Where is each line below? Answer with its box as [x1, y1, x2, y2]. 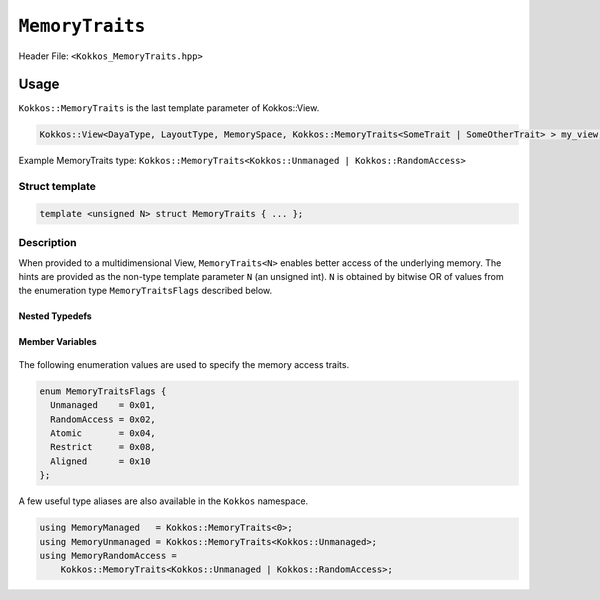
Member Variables [18, 336, 97, 348]
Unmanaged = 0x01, [50, 400, 157, 411]
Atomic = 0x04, [50, 428, 157, 439]
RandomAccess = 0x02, [50, 413, 157, 425]
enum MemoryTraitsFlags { [39, 385, 167, 397]
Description [18, 236, 77, 250]
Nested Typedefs [18, 310, 92, 322]
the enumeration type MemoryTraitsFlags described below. [18, 285, 273, 297]
